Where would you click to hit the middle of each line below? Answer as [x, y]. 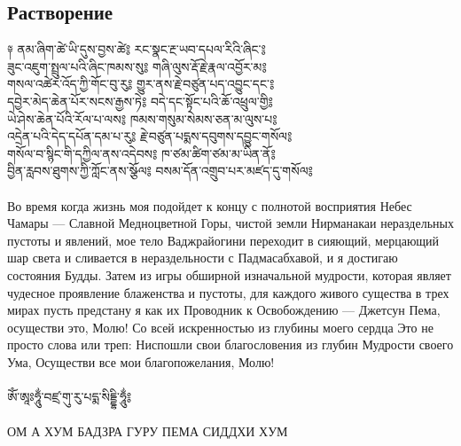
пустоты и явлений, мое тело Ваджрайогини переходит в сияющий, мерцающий [223, 240]
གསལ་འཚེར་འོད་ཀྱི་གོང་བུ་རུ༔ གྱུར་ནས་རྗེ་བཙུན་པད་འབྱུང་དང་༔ [141, 84]
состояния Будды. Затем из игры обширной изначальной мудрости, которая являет [229, 274]
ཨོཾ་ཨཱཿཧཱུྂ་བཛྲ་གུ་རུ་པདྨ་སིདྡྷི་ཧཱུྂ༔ [70, 397]
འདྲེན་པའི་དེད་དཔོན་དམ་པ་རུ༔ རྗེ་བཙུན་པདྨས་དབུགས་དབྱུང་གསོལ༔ [150, 136]
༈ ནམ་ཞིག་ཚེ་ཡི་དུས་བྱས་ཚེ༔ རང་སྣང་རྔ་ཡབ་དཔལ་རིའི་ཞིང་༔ [137, 49]
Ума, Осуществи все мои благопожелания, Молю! [141, 361]
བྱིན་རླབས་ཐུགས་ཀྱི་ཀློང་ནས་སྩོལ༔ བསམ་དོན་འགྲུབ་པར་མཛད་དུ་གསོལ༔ [160, 171]
